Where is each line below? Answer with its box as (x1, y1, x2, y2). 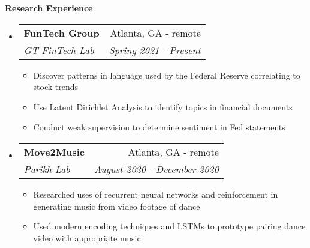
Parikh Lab (23, 162, 70, 176)
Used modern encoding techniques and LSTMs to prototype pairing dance (33, 220, 306, 232)
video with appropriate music (33, 231, 141, 244)
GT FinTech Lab (23, 43, 94, 57)
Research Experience (5, 2, 93, 14)
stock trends (33, 80, 79, 93)
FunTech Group (23, 25, 100, 40)
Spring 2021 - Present (109, 43, 201, 57)
